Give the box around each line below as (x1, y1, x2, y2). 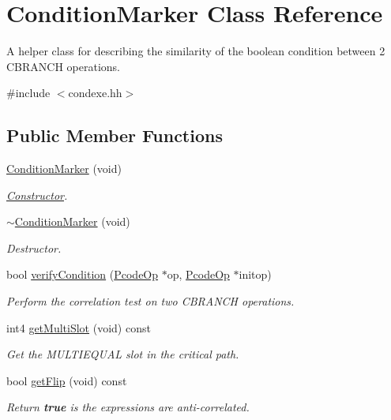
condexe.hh (68, 84, 122, 101)
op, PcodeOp (167, 266, 230, 283)
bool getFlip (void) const (6, 372, 127, 388)
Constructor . (6, 186, 68, 203)
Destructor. (6, 239, 62, 256)
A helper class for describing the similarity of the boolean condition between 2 (6, 43, 385, 59)
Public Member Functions (6, 123, 223, 148)
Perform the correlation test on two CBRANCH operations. (6, 293, 295, 309)
